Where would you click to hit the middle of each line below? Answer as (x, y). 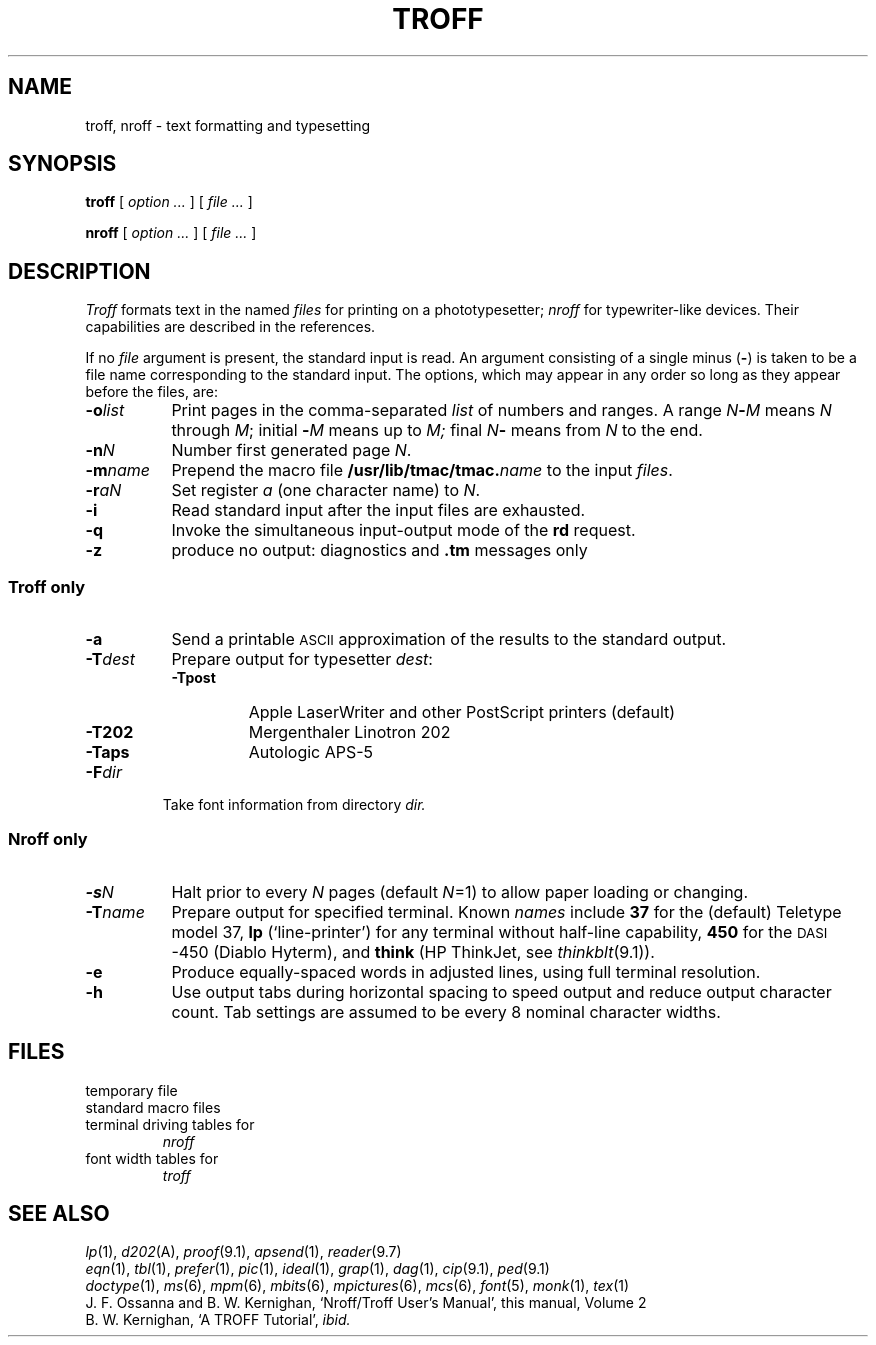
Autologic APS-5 (311, 752)
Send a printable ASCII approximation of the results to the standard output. (449, 639)
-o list (105, 410)
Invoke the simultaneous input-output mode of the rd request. (403, 530)
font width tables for (152, 1158)
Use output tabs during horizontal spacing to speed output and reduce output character (501, 991)
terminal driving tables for (170, 1124)
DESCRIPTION (79, 271)
